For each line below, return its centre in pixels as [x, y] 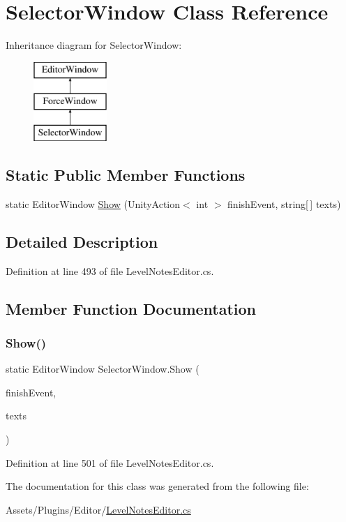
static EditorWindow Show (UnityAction [93, 203]
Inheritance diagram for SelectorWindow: [94, 45]
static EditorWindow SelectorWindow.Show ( [103, 369]
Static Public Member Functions [126, 175]
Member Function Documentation [131, 308]
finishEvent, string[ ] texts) [284, 203]
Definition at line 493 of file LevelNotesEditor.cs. [110, 270]
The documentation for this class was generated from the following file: [157, 486]
